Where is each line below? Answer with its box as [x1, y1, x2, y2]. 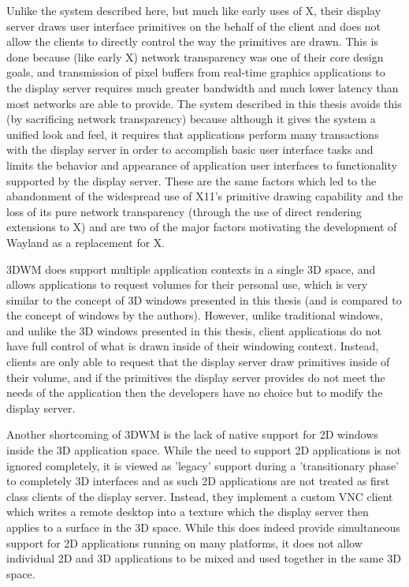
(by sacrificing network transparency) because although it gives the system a [6, 110, 376, 127]
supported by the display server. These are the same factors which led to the [6, 172, 377, 189]
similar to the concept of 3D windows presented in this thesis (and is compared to [6, 291, 402, 308]
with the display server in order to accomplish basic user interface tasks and [6, 141, 374, 158]
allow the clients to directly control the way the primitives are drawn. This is [6, 33, 378, 50]
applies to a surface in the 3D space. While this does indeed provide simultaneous [6, 519, 400, 535]
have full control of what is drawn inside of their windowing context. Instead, [6, 338, 379, 354]
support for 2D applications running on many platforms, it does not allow [6, 534, 363, 551]
